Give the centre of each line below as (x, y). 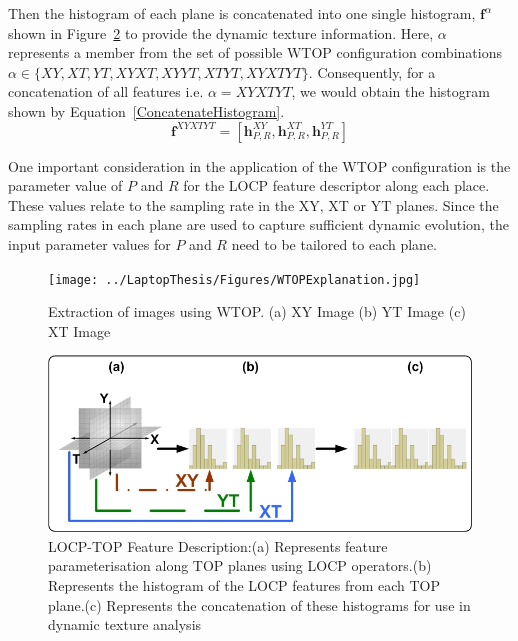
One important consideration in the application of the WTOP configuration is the (259, 165)
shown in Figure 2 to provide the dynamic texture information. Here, (221, 32)
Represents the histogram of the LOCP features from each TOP (244, 584)
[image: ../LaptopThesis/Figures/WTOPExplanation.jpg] (234, 279)
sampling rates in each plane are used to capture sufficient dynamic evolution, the (258, 224)
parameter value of (65, 185)
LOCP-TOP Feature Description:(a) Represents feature (218, 545)
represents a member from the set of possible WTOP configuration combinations (255, 52)
